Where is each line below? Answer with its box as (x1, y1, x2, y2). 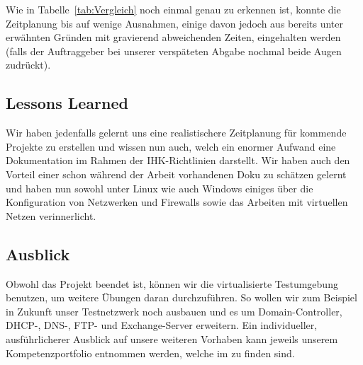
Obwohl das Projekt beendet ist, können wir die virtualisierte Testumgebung (6, 276, 338, 291)
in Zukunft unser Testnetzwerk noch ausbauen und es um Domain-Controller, (6, 303, 342, 318)
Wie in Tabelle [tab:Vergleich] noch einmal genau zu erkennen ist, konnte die (6, 2, 341, 16)
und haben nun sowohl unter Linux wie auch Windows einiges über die (6, 180, 313, 195)
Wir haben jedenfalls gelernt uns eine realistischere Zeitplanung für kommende (6, 125, 347, 140)
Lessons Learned (6, 92, 128, 114)
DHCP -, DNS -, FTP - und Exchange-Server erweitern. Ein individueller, (6, 318, 318, 332)
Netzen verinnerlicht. (6, 208, 96, 223)
